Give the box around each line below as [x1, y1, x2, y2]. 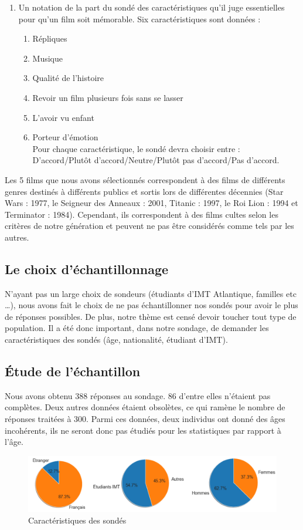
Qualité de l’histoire [32, 72, 104, 84]
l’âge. [5, 436, 23, 448]
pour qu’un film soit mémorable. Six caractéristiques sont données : [18, 12, 261, 25]
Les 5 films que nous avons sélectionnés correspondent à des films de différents [5, 173, 285, 185]
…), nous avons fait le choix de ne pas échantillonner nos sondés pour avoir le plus [5, 299, 298, 311]
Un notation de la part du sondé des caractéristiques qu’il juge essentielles [18, 1, 285, 13]
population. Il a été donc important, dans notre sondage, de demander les [5, 322, 269, 334]
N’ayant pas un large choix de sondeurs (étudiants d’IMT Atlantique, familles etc [5, 287, 297, 299]
